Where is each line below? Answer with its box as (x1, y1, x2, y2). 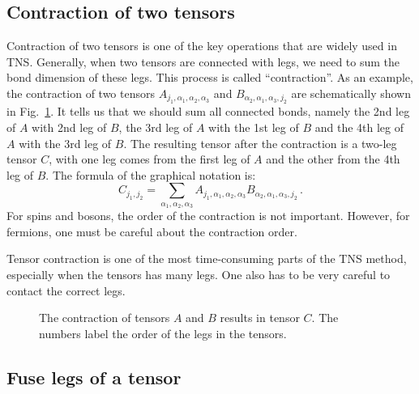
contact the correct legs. (6, 282, 126, 299)
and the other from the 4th (266, 150, 400, 167)
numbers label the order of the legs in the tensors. (39, 324, 287, 341)
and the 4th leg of (314, 118, 404, 135)
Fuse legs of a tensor (6, 364, 182, 389)
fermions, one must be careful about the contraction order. (6, 222, 297, 239)
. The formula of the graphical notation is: (45, 166, 256, 183)
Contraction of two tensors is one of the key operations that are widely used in (6, 37, 397, 54)
